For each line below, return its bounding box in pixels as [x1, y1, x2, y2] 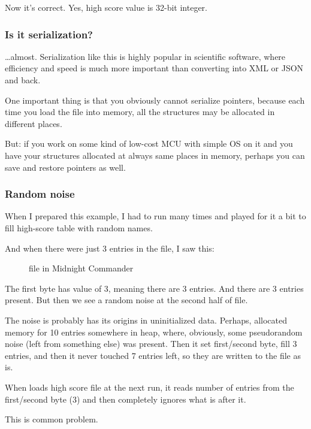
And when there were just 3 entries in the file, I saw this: [5, 241, 215, 254]
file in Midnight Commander [29, 262, 134, 274]
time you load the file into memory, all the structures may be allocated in [5, 105, 275, 118]
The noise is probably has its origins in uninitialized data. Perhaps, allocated [5, 313, 287, 326]
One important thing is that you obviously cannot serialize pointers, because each [5, 93, 305, 106]
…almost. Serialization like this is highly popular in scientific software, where [5, 50, 286, 62]
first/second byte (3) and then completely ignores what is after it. [5, 392, 246, 405]
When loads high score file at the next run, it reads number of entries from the [5, 380, 294, 393]
